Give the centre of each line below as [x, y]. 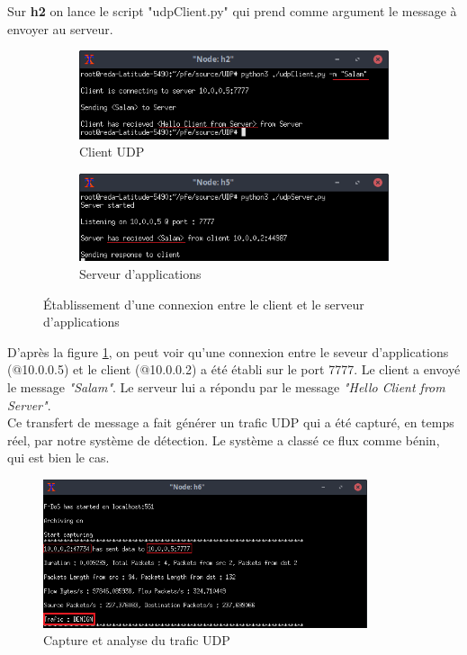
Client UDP [112, 152]
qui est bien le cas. [58, 458]
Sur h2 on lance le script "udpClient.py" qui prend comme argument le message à [232, 11]
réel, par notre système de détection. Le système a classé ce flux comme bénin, [224, 440]
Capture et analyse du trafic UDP [137, 640]
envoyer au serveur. [60, 28]
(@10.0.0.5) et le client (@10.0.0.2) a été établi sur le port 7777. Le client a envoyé [234, 369]
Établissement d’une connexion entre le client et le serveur [204, 304]
